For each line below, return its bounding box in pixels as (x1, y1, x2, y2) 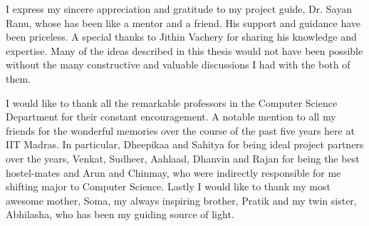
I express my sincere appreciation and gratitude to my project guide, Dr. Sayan (6, 1, 352, 16)
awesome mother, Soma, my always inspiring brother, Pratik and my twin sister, (6, 192, 357, 207)
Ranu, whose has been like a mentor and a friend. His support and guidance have (6, 15, 361, 30)
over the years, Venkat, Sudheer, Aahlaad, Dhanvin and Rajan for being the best (6, 150, 360, 165)
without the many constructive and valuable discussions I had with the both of (6, 57, 350, 72)
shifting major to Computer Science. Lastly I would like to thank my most (6, 179, 331, 194)
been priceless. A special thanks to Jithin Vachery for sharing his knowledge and (6, 29, 357, 44)
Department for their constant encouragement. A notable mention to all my (6, 109, 336, 124)
